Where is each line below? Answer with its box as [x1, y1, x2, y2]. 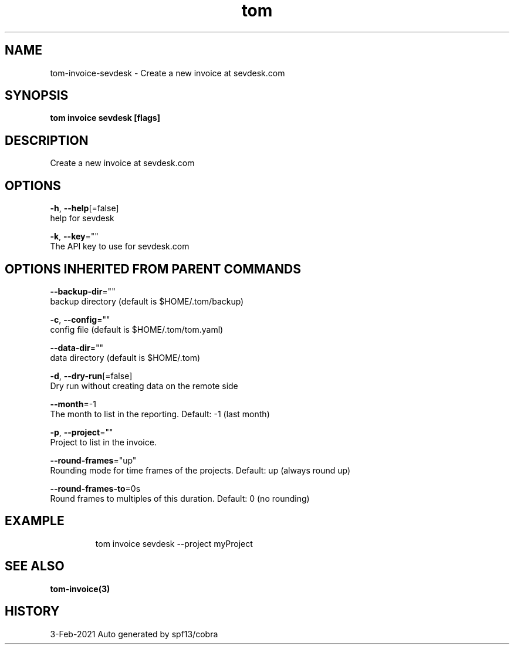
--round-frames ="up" [50, 455, 137, 465]
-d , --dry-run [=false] [50, 370, 133, 381]
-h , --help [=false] [50, 203, 119, 214]
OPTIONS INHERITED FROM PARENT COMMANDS [5, 261, 301, 276]
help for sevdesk [50, 213, 114, 224]
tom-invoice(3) [50, 583, 110, 594]
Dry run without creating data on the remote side [50, 380, 238, 391]
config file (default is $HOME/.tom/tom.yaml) [50, 324, 224, 334]
